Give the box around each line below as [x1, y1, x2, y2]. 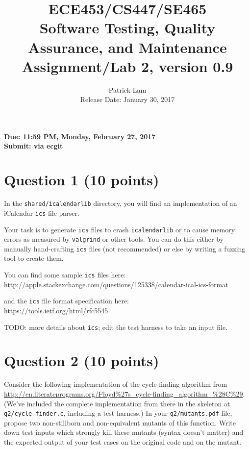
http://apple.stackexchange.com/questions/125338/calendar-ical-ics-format [4, 279, 228, 289]
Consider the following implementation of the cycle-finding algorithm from [4, 379, 227, 389]
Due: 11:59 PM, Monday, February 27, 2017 [4, 131, 156, 141]
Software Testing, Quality [39, 18, 216, 38]
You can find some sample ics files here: [4, 270, 126, 280]
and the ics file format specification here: [4, 296, 129, 306]
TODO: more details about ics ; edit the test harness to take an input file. [4, 322, 228, 332]
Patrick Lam [108, 84, 147, 95]
